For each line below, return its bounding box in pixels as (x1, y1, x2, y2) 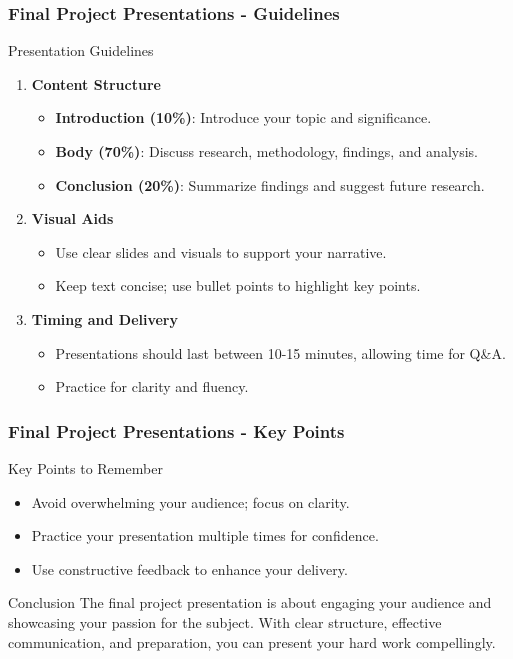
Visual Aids (31, 208, 114, 229)
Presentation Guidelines (8, 40, 154, 61)
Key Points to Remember (8, 457, 163, 478)
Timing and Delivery (31, 308, 178, 329)
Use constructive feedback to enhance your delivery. (31, 558, 348, 579)
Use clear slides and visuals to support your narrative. (55, 241, 387, 262)
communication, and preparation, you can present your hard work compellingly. (8, 631, 496, 652)
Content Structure (31, 73, 161, 94)
